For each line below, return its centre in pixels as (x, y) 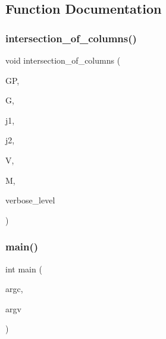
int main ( (24, 269)
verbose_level (30, 200)
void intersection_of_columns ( (63, 60)
